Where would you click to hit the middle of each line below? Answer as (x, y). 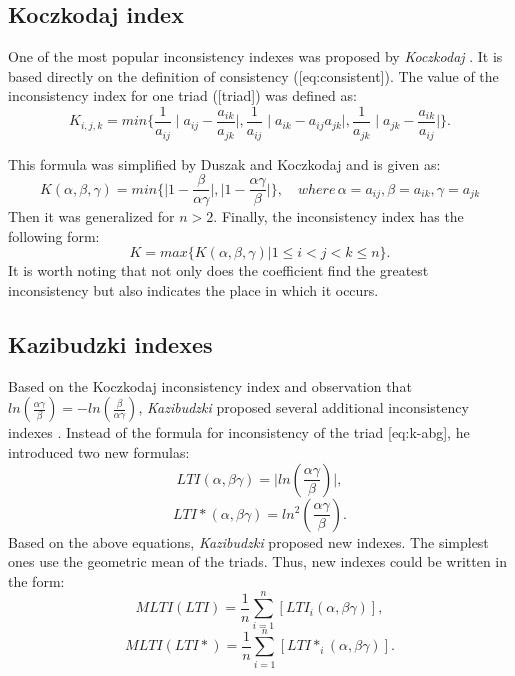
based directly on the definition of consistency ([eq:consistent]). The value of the (253, 75)
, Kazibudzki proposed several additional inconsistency (303, 407)
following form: (54, 235)
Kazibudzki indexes (110, 343)
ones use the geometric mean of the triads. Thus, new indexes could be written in (258, 561)
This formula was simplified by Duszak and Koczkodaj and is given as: (224, 163)
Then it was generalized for (91, 216)
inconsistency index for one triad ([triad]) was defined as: (182, 95)
